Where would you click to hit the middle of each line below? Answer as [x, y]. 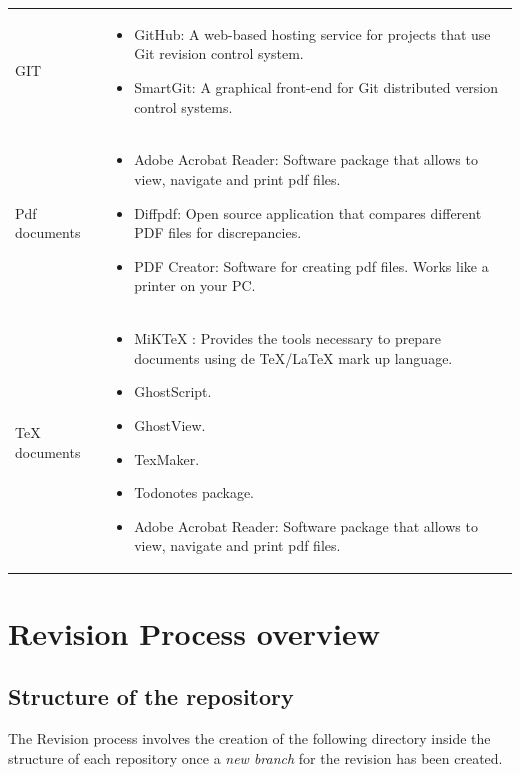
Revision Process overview [194, 632]
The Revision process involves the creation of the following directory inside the [249, 738]
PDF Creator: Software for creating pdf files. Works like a [311, 265]
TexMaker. [167, 458]
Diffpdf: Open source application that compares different [308, 212]
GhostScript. [173, 391]
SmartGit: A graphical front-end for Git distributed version [316, 86]
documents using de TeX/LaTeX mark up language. [293, 357]
